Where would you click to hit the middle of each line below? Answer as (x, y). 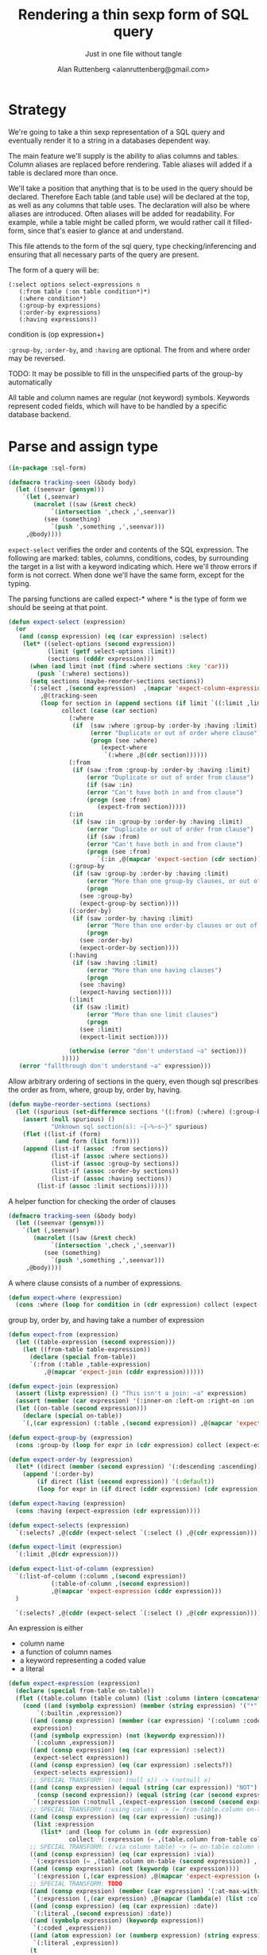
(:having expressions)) (58, 319)
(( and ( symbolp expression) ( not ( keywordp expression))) (127, 1736)
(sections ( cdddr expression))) (101, 659)
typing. (20, 583)
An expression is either (46, 1628)
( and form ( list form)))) (97, 1142)
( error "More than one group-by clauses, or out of (174, 881)
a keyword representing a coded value (83, 1661)
